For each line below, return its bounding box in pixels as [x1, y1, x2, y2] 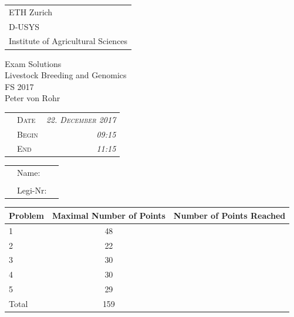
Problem [9, 209, 44, 221]
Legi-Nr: [17, 184, 47, 196]
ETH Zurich [9, 5, 53, 18]
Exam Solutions [5, 57, 62, 69]
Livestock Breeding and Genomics [5, 69, 127, 81]
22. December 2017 [46, 113, 116, 125]
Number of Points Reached [173, 209, 286, 221]
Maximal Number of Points [52, 209, 165, 221]
